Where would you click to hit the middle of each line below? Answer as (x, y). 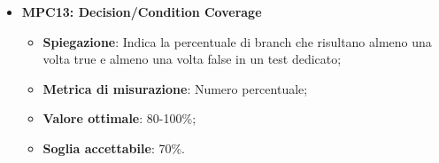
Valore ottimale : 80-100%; (119, 118)
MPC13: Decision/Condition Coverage (142, 12)
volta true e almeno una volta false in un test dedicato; (192, 59)
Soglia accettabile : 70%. (114, 147)
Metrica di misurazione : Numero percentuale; (175, 88)
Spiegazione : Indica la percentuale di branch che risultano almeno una (237, 41)
